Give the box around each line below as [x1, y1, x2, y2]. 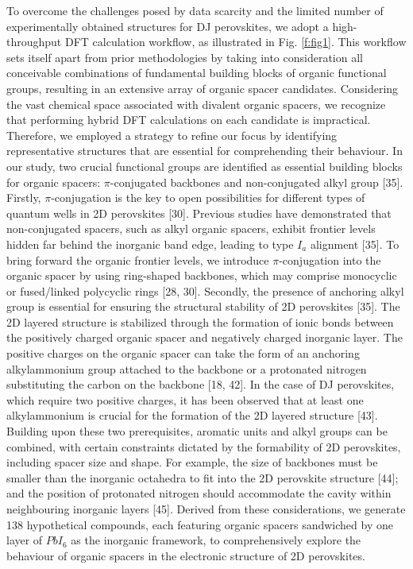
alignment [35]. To [310, 235, 399, 252]
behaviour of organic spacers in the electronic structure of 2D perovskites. [6, 547, 365, 563]
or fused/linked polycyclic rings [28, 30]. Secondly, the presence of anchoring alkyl [6, 282, 404, 299]
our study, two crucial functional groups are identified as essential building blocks [6, 157, 403, 174]
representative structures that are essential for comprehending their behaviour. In [6, 142, 403, 159]
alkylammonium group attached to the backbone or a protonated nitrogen [6, 360, 367, 377]
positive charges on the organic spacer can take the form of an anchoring [6, 345, 360, 362]
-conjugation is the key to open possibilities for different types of [51, 189, 365, 206]
